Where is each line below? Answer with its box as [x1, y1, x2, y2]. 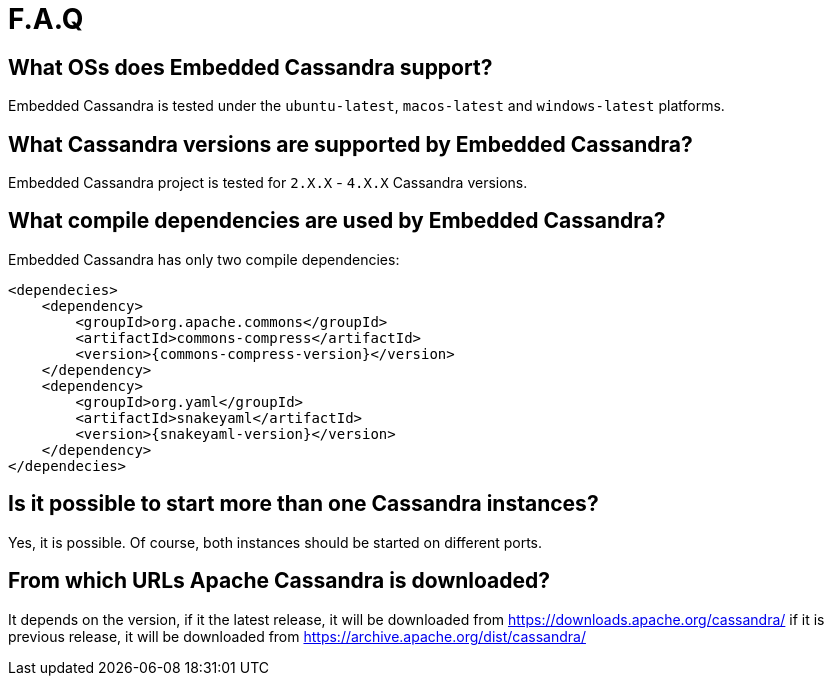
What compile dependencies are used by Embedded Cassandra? [8, 208, 666, 234]
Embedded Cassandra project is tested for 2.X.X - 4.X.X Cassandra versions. [8, 174, 528, 192]
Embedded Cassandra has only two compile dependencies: [8, 250, 400, 268]
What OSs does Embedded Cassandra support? [8, 54, 493, 80]
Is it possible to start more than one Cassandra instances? [8, 491, 599, 517]
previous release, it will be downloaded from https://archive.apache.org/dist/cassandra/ [8, 627, 586, 645]
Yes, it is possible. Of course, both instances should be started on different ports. [8, 533, 543, 551]
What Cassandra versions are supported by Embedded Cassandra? [8, 131, 693, 157]
